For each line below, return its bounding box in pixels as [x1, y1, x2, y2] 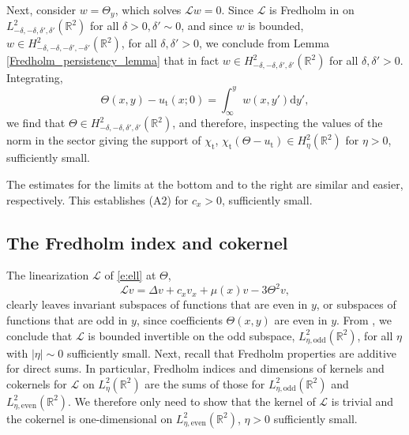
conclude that [6, 327, 73, 343]
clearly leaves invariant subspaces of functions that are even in [6, 296, 308, 313]
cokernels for [6, 375, 67, 392]
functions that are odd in [6, 312, 128, 328]
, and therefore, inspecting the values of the [172, 114, 383, 131]
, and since [181, 17, 233, 34]
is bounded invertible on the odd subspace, [88, 327, 295, 343]
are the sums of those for [144, 375, 265, 392]
